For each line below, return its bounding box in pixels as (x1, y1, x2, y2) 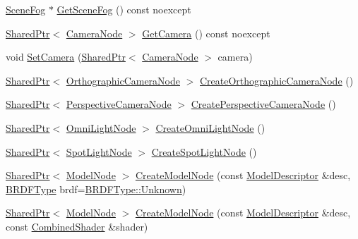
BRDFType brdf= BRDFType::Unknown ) (6, 181, 186, 196)
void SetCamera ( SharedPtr (6, 49, 126, 64)
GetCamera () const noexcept (142, 25, 270, 40)
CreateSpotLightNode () (151, 144, 257, 159)
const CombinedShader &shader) (6, 219, 148, 233)
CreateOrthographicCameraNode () (200, 73, 354, 87)
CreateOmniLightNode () (155, 120, 265, 135)
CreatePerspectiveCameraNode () (191, 97, 336, 111)
